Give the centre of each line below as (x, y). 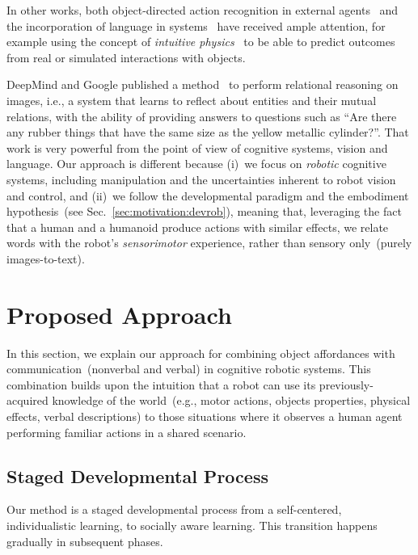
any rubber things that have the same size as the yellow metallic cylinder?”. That (208, 132)
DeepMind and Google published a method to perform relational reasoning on (203, 84)
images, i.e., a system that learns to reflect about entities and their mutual (192, 100)
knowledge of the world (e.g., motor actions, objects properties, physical (231, 400)
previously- (346, 384)
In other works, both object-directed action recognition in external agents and (203, 10)
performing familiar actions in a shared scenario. (127, 432)
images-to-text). (46, 258)
